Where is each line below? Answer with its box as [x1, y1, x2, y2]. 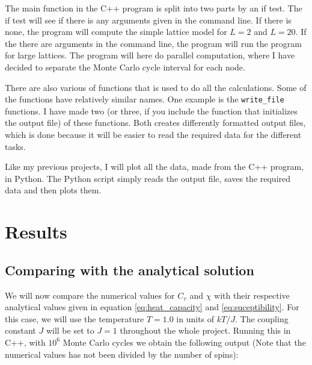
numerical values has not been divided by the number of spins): [5, 348, 239, 360]
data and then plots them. [5, 184, 102, 196]
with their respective [214, 289, 290, 301]
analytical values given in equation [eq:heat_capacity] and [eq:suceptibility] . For [5, 301, 299, 313]
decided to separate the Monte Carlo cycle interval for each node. [5, 60, 245, 73]
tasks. [5, 140, 26, 152]
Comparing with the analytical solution [5, 260, 254, 279]
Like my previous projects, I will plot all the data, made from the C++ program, [5, 160, 304, 173]
